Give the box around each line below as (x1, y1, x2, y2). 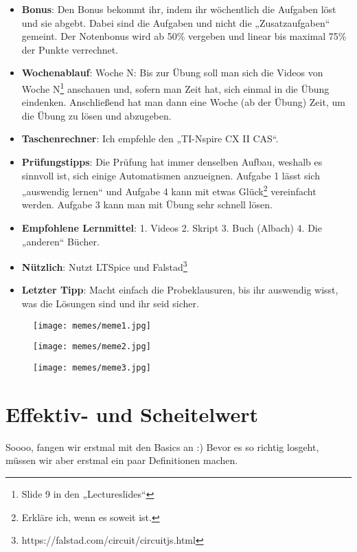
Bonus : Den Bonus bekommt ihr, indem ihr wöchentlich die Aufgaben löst (21, 2, 336, 16)
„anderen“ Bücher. (21, 234, 100, 248)
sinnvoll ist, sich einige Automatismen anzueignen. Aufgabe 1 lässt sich (21, 168, 320, 182)
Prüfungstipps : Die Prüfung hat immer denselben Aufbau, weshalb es (21, 155, 323, 168)
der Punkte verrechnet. (21, 42, 119, 56)
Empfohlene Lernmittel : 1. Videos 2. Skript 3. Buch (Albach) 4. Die (21, 221, 322, 235)
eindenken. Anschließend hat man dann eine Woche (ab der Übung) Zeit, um (21, 95, 345, 109)
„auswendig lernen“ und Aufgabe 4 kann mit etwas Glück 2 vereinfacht (21, 182, 316, 198)
